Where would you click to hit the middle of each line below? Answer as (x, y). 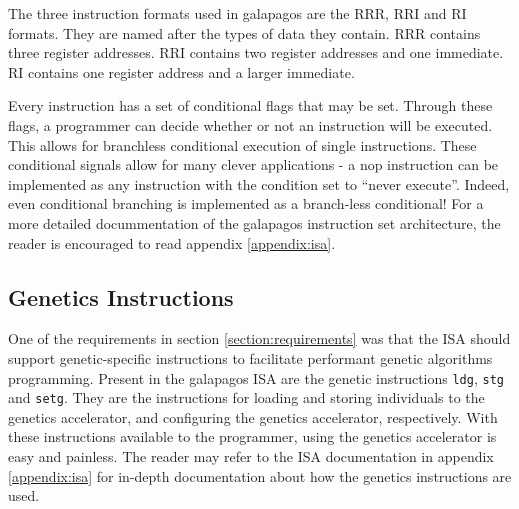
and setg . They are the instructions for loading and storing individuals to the (246, 397)
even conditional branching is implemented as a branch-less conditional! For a (246, 203)
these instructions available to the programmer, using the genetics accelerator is (252, 436)
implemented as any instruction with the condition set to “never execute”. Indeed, (259, 183)
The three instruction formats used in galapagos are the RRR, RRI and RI (237, 13)
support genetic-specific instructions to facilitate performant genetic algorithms (250, 357)
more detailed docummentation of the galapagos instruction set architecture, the (254, 222)
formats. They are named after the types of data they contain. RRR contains (244, 32)
